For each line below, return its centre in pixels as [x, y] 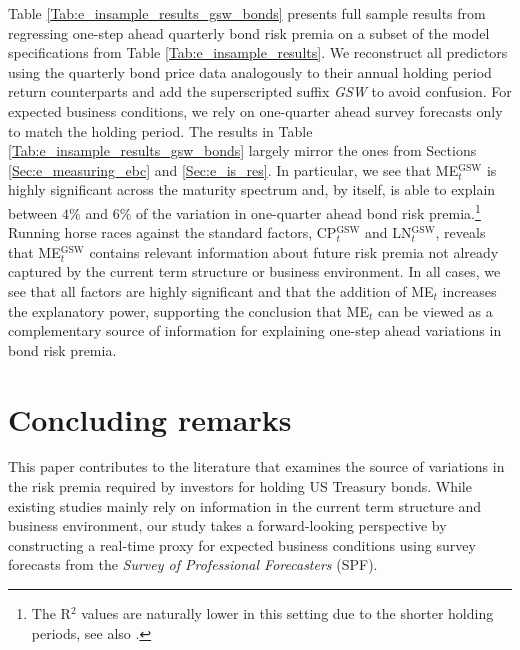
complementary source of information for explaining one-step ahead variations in [255, 330]
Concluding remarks [150, 418]
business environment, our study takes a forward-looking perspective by [227, 525]
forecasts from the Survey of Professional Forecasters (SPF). [193, 564]
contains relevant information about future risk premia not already [294, 251]
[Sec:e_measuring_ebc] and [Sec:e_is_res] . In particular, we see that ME [233, 169]
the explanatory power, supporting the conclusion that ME [189, 310]
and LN [388, 232]
